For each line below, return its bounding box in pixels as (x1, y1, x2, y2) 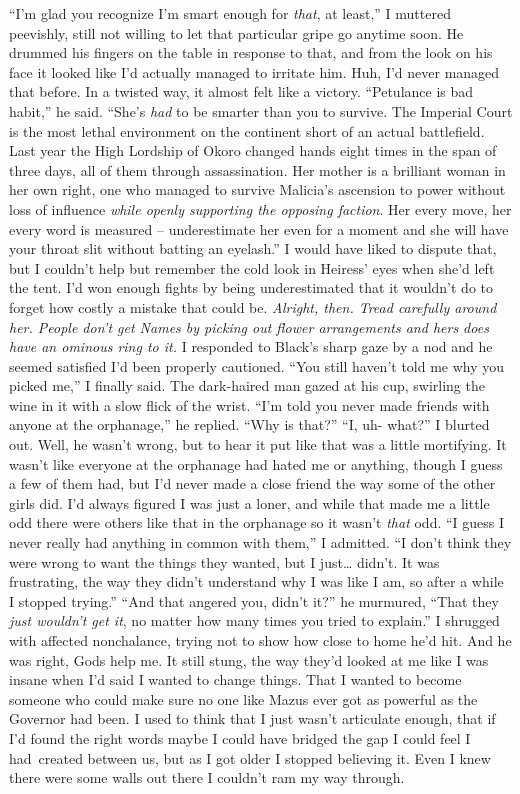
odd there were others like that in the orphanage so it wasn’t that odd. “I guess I (9, 512, 505, 533)
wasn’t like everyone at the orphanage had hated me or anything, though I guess (9, 453, 503, 474)
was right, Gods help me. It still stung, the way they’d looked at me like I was (9, 649, 489, 670)
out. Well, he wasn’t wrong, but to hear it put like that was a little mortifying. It (9, 434, 507, 455)
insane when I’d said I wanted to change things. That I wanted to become (9, 669, 462, 690)
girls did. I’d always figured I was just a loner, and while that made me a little (9, 492, 490, 513)
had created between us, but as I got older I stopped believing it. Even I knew (9, 747, 491, 768)
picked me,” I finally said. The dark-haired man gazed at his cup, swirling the (9, 375, 485, 396)
